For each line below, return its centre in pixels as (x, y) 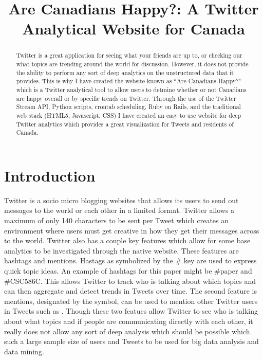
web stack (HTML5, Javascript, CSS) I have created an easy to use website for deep (129, 115)
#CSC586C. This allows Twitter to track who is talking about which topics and (130, 281)
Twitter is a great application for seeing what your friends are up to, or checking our (129, 55)
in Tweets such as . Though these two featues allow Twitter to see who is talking (131, 311)
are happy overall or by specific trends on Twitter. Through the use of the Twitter (126, 98)
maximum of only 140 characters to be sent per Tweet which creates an (117, 220)
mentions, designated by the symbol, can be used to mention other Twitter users (131, 301)
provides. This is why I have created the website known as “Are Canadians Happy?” (129, 81)
